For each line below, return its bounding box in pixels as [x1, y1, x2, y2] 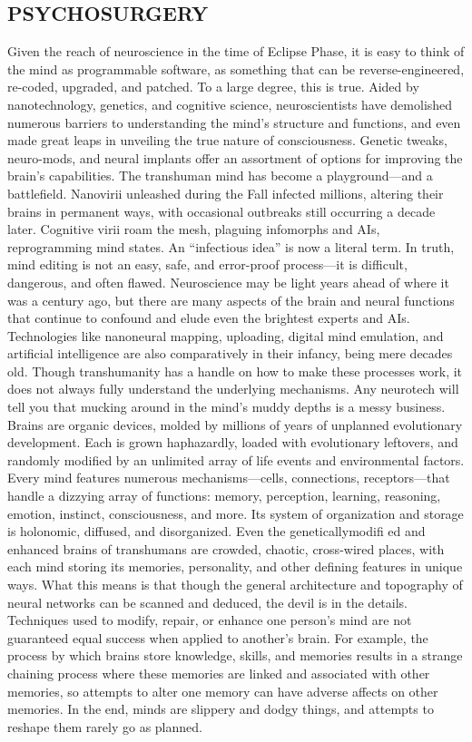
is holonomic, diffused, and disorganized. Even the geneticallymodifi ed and [7, 522, 426, 541]
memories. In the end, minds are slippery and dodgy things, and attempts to [7, 699, 434, 718]
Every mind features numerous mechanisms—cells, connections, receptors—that [7, 468, 450, 487]
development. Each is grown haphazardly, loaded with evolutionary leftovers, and [7, 433, 458, 452]
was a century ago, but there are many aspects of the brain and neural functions [7, 290, 455, 309]
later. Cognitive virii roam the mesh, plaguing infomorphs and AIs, [7, 220, 380, 239]
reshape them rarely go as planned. [7, 717, 202, 736]
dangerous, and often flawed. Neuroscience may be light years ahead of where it [7, 272, 449, 291]
